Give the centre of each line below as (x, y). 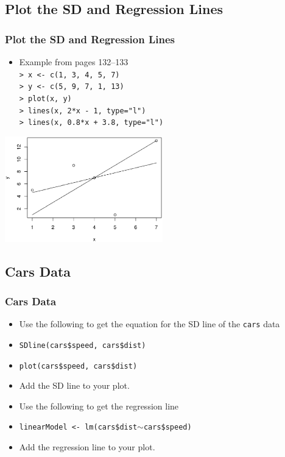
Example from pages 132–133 (74, 62)
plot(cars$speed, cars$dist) (78, 366)
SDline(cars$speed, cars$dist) (83, 345)
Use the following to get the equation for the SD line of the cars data (150, 324)
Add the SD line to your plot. (74, 385)
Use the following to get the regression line (99, 406)
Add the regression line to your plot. (87, 447)
